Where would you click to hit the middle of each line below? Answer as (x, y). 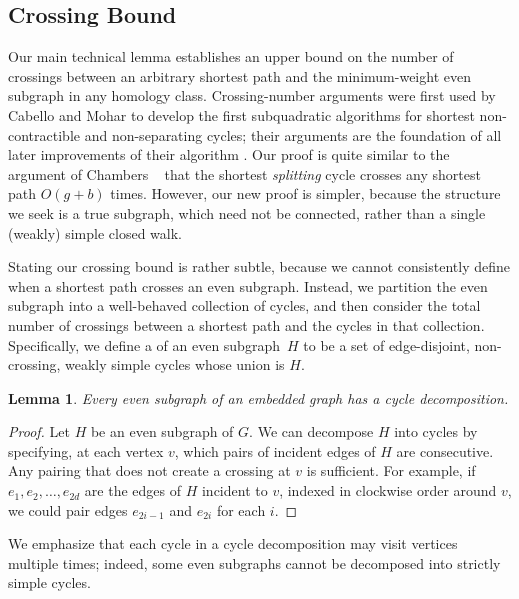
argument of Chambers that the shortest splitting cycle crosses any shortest (244, 173)
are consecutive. (445, 450)
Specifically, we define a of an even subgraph (144, 344)
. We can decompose (311, 431)
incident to (234, 490)
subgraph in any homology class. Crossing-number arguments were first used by (252, 95)
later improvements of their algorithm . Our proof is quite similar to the (229, 154)
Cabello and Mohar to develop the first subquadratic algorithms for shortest (241, 114)
